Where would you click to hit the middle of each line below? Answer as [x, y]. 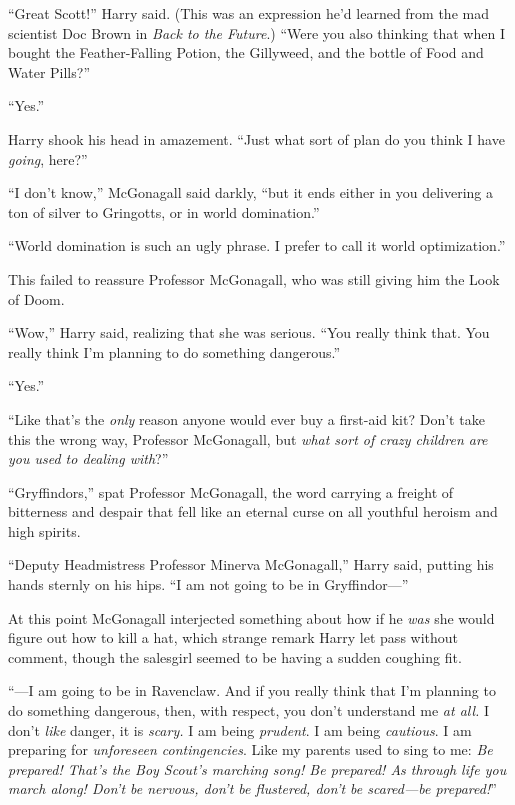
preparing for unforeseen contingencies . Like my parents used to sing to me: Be [250, 749]
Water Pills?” [49, 71]
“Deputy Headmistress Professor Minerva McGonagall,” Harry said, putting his [251, 564]
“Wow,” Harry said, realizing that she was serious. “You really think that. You [249, 332]
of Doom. [36, 298]
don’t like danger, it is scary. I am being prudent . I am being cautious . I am [240, 729]
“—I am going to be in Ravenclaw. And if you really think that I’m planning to [252, 690]
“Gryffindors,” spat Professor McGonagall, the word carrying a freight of [231, 491]
